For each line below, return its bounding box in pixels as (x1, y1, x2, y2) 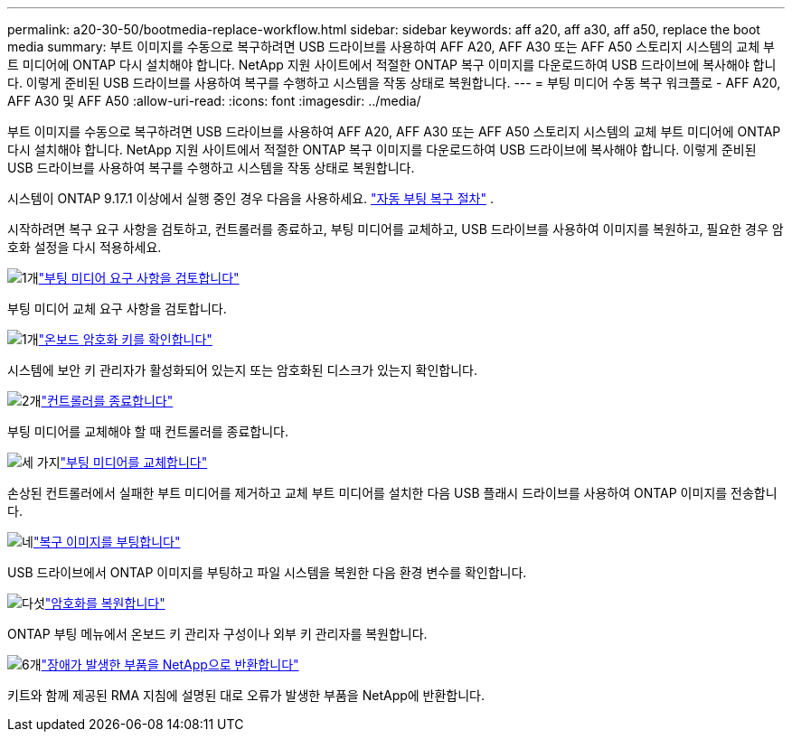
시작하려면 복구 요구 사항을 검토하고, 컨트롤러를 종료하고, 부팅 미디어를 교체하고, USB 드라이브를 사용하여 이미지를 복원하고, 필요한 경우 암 (7, 221, 784, 237)
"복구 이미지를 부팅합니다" (33, 534, 181, 549)
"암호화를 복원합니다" (44, 595, 165, 611)
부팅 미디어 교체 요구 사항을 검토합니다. (7, 301, 227, 316)
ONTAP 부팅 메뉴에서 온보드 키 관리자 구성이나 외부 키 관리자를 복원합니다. (7, 626, 428, 641)
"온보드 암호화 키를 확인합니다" (38, 332, 212, 347)
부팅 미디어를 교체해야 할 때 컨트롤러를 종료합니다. (7, 424, 289, 439)
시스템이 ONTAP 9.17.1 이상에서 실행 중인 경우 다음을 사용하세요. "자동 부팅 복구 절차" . (7, 191, 494, 206)
